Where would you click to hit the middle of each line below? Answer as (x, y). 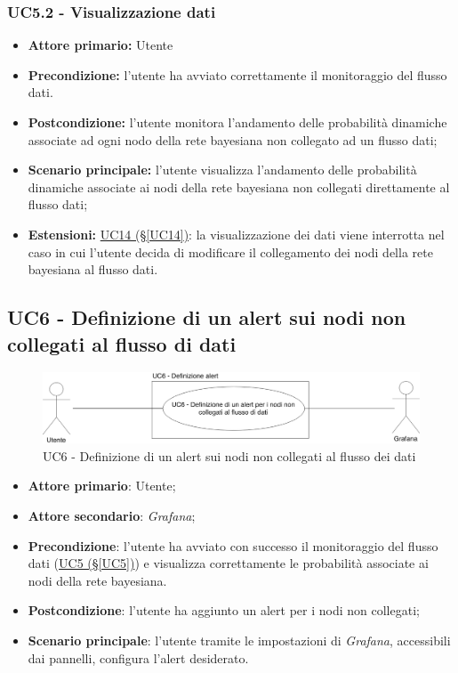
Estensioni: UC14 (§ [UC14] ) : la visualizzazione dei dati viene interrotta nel (236, 234)
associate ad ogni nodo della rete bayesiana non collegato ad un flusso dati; (233, 139)
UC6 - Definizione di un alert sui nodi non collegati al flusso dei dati (229, 455)
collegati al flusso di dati (122, 343)
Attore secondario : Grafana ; (112, 516)
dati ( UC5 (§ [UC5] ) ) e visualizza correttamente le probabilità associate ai (228, 563)
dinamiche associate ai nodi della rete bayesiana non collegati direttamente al (239, 186)
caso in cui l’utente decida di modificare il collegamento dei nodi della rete (230, 251)
